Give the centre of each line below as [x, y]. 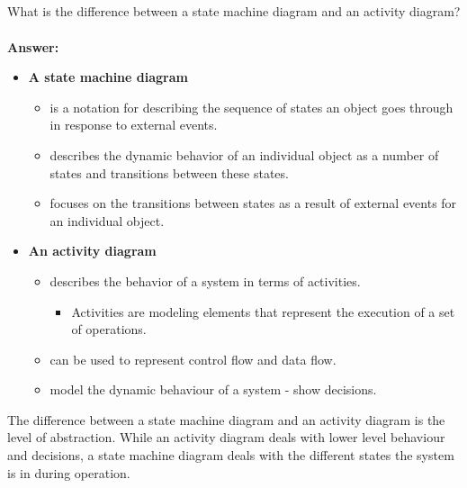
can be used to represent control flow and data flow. [193, 359]
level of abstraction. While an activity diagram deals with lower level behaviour [226, 437]
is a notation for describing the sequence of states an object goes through [251, 107]
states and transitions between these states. [169, 172]
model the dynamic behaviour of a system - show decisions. [213, 389]
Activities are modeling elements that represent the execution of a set [263, 311]
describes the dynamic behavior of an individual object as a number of [244, 154]
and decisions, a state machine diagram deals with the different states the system [231, 455]
